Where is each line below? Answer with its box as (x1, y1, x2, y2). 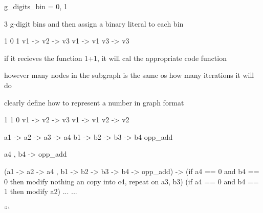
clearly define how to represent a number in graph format (4, 97, 184, 108)
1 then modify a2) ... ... (4, 186, 77, 197)
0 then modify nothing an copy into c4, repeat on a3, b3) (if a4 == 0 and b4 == (4, 176, 259, 186)
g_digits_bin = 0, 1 (4, 1, 68, 11)
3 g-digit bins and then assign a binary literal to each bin (4, 18, 184, 29)
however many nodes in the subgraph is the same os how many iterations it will (4, 70, 254, 80)
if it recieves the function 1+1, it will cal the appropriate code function (4, 52, 227, 63)
